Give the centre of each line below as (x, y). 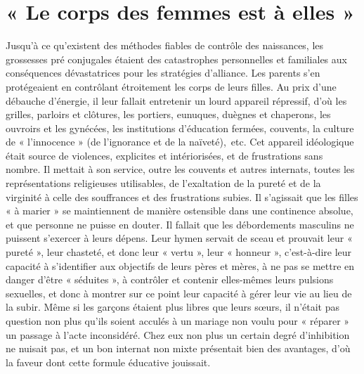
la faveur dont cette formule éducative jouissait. (108, 362)
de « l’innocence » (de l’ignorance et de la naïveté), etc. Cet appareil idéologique (180, 142)
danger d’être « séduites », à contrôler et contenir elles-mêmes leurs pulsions (170, 279)
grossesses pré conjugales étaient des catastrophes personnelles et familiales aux (176, 59)
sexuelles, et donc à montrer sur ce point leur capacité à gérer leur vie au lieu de (179, 293)
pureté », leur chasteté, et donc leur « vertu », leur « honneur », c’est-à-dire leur (179, 252)
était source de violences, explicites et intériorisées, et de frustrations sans (164, 155)
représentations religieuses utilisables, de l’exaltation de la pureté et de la (163, 183)
